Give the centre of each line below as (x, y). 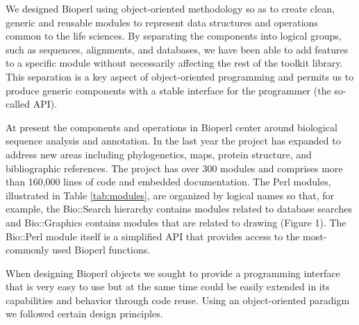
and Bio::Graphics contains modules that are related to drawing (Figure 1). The (176, 222)
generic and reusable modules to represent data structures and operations (162, 22)
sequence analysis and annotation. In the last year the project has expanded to (173, 141)
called (18, 104)
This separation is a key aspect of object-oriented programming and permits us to (180, 76)
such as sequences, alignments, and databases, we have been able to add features (177, 49)
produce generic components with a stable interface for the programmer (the (168, 90)
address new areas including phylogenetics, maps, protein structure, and (159, 154)
